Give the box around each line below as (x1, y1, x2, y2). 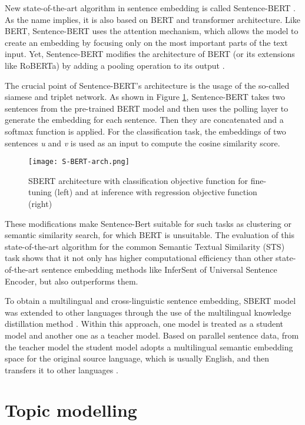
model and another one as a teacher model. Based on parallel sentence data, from (5, 329, 299, 341)
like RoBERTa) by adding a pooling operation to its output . (5, 59, 225, 71)
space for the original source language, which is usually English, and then (5, 352, 270, 364)
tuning (28, 186, 52, 198)
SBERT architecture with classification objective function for (28, 174, 248, 186)
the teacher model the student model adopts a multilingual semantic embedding (5, 340, 293, 353)
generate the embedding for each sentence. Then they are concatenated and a (5, 113, 284, 126)
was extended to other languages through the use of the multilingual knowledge (5, 306, 291, 318)
